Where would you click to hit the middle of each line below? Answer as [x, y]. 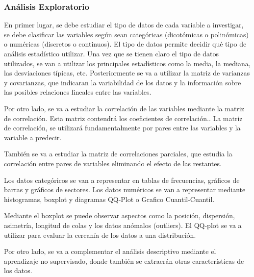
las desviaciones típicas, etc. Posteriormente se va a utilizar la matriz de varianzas [127, 73]
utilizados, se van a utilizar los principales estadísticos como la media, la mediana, [127, 63]
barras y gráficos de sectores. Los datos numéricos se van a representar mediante [125, 189]
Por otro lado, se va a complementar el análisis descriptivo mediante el [110, 251]
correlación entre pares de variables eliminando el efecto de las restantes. [113, 163]
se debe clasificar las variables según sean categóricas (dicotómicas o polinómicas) [126, 34]
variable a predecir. [33, 137]
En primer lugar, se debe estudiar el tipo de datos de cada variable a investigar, [124, 25]
